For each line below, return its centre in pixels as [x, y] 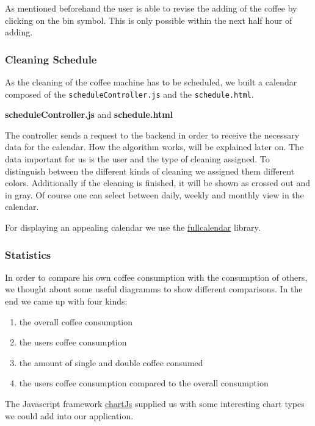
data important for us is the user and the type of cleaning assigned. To [137, 159]
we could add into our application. [69, 415]
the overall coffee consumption [76, 321]
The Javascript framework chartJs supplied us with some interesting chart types [155, 403]
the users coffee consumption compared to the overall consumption [144, 383]
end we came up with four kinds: [66, 301]
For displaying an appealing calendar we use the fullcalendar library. [133, 227]
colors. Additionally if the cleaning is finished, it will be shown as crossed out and [157, 183]
